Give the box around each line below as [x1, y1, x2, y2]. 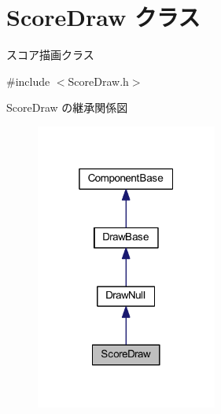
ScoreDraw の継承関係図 [6, 99, 128, 116]
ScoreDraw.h [68, 72, 129, 89]
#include [6, 72, 50, 89]
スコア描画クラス [6, 46, 94, 63]
